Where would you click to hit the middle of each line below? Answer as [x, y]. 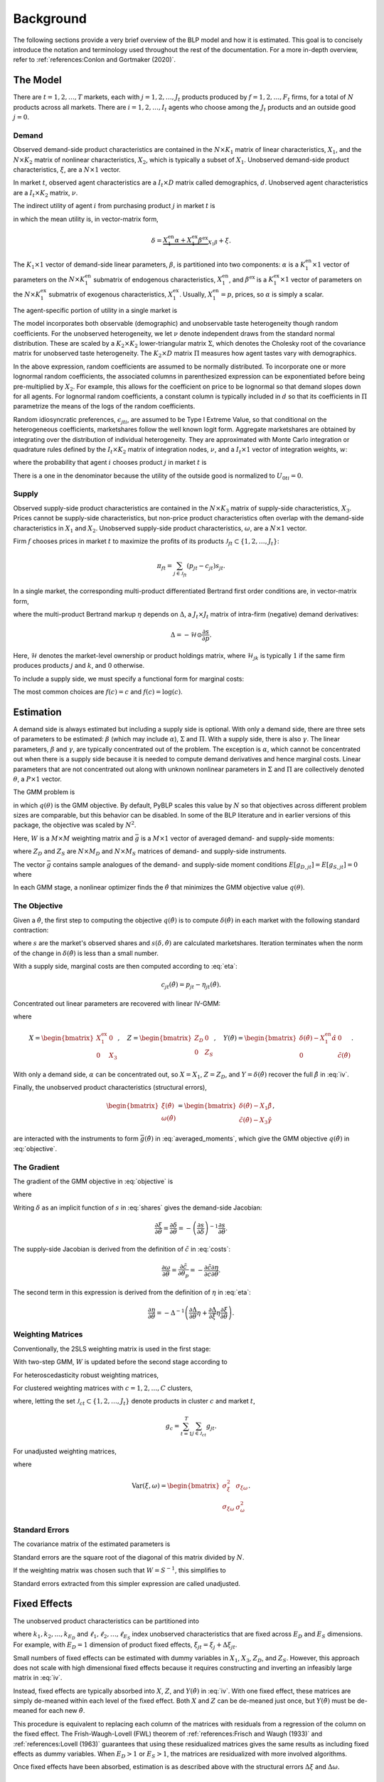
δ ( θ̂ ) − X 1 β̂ [256, 1107]
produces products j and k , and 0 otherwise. [79, 666]
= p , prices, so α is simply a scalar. [272, 294]
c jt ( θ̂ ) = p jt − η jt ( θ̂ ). [191, 986]
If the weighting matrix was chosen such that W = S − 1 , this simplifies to [120, 1570]
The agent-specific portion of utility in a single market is [95, 310]
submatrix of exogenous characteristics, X [111, 294]
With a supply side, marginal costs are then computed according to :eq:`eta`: [125, 967]
